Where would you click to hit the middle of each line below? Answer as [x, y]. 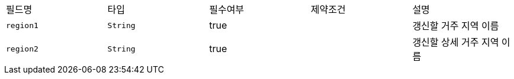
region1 [22, 25]
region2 [22, 49]
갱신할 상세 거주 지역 [456, 42]
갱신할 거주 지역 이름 [456, 26]
